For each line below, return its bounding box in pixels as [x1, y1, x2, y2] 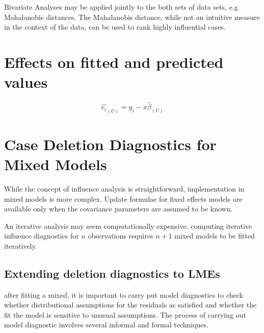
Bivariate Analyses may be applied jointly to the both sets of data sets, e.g [4, 2, 238, 12]
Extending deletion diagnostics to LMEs [4, 265, 220, 281]
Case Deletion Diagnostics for [4, 133, 217, 154]
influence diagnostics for [4, 230, 79, 241]
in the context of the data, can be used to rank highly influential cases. [4, 21, 226, 32]
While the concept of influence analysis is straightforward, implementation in [4, 183, 245, 194]
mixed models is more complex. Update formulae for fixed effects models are [4, 193, 243, 204]
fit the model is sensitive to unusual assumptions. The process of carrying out [4, 309, 246, 320]
